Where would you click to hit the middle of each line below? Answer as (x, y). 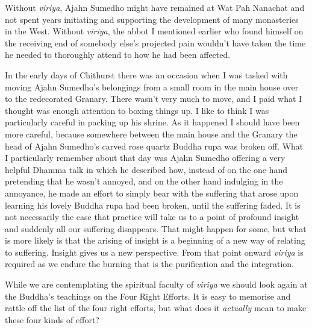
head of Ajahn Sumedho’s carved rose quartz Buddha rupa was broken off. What (154, 146)
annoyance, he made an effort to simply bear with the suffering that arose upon (152, 193)
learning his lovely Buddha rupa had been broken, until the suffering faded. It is (153, 205)
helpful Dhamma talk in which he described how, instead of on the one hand (146, 169)
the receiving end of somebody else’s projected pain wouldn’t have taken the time (155, 43)
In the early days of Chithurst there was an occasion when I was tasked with (146, 74)
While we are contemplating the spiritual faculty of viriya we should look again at (156, 284)
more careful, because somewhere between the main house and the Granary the (151, 134)
